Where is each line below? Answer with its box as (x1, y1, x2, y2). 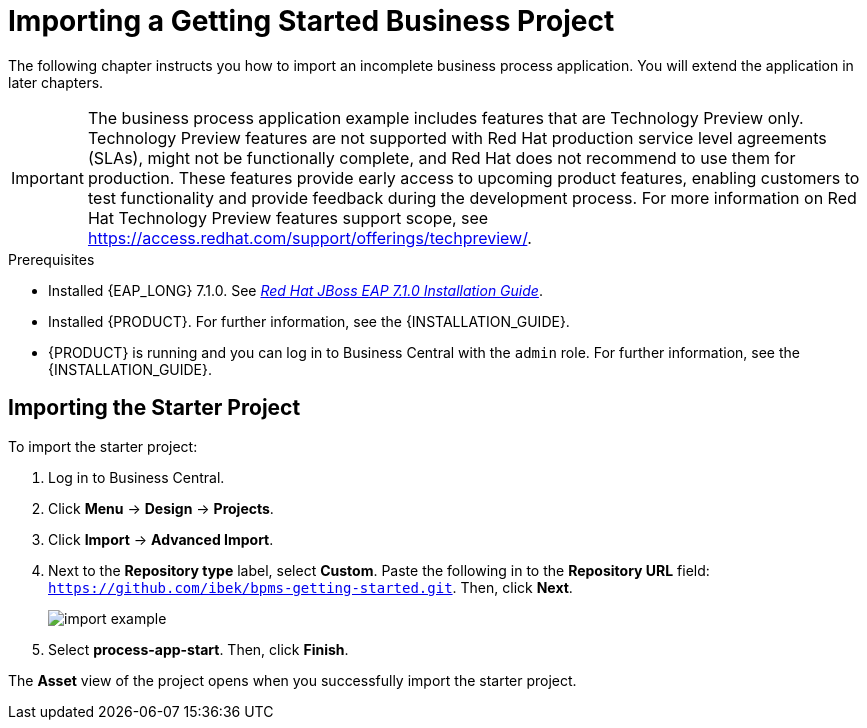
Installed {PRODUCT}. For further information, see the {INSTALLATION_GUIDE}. (48, 312, 570, 330)
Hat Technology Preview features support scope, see (87, 207, 489, 228)
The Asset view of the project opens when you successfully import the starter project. (8, 671, 577, 689)
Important (11, 167, 84, 188)
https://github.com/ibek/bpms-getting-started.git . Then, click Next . (48, 578, 573, 596)
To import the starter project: (8, 437, 198, 455)
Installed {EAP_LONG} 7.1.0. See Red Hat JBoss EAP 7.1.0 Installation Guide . (48, 281, 543, 299)
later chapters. (8, 73, 104, 91)
